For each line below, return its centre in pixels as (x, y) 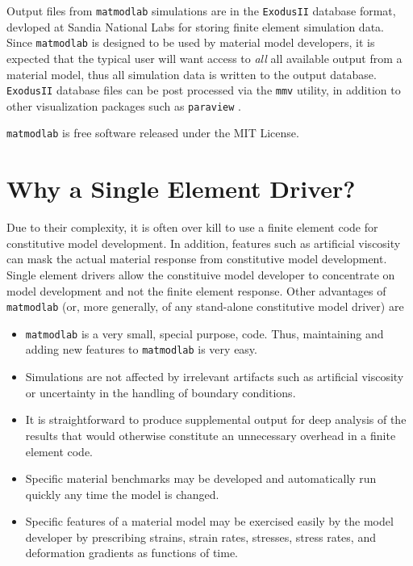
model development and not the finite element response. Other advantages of (196, 290)
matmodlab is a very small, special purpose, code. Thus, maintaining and (204, 333)
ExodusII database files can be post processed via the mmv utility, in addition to (204, 90)
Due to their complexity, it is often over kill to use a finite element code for (192, 227)
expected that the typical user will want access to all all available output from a (204, 58)
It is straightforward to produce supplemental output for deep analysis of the (216, 419)
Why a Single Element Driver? (181, 189)
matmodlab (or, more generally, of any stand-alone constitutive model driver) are (205, 306)
